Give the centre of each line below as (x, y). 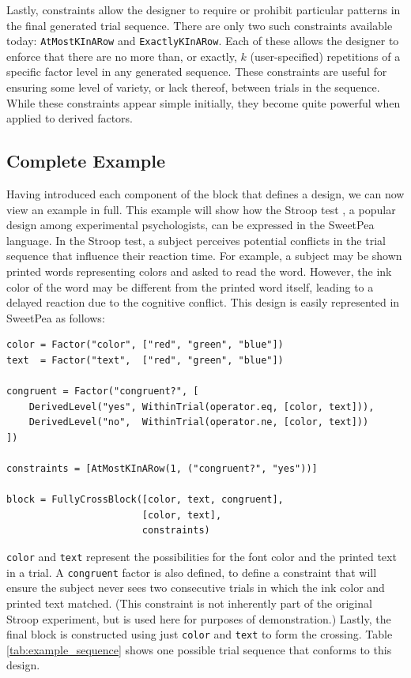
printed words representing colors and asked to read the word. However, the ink (199, 271)
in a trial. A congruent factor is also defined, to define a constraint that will (192, 572)
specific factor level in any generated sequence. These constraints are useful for (197, 72)
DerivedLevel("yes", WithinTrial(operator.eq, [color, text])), (202, 407)
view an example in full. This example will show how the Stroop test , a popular (201, 209)
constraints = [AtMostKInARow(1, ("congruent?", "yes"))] (162, 469)
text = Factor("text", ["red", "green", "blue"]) (145, 360)
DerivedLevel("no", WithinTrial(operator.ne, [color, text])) (199, 422)
